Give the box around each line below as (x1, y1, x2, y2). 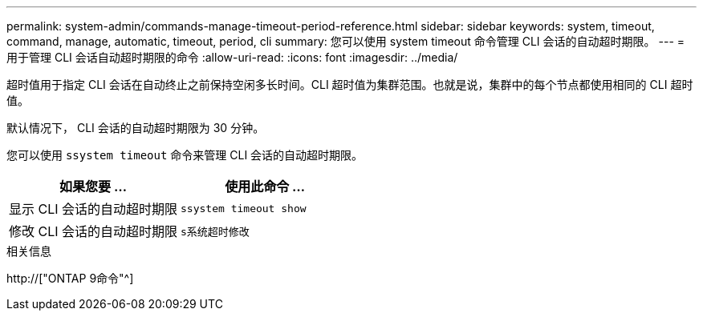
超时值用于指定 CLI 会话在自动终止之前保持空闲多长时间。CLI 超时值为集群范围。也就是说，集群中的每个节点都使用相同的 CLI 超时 (6, 78, 693, 91)
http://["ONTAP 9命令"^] (6, 271, 134, 285)
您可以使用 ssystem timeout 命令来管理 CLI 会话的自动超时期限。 (6, 148, 364, 162)
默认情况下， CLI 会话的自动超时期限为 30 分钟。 (6, 121, 265, 134)
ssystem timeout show (181, 202, 307, 215)
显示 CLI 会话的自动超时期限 (9, 201, 178, 217)
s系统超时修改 (181, 225, 250, 238)
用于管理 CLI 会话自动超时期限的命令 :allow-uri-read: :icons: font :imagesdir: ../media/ (6, 50, 458, 64)
